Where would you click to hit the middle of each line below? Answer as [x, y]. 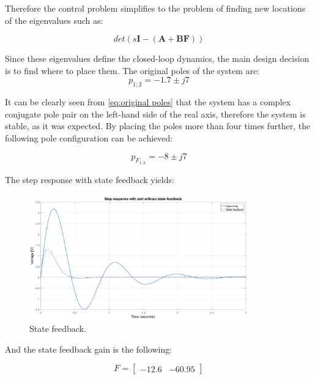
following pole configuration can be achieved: [89, 137]
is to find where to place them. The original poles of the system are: [132, 70]
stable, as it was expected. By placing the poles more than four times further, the [158, 126]
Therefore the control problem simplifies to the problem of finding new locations [155, 8]
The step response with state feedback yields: [90, 179]
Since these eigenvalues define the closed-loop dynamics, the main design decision [157, 58]
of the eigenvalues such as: [54, 20]
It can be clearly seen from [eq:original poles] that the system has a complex [148, 102]
